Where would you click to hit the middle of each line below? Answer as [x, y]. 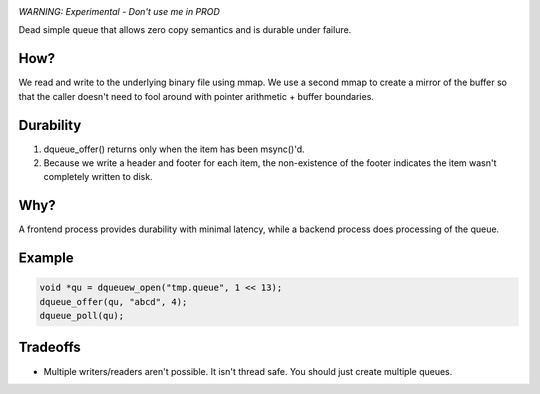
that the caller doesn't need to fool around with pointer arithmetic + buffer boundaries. [196, 96]
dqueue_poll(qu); [82, 316]
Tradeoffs [50, 347]
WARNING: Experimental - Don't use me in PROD [119, 11]
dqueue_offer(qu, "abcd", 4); [113, 301]
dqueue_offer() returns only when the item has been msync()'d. [174, 149]
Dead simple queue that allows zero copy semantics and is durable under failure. [185, 30]
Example [46, 258]
